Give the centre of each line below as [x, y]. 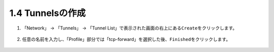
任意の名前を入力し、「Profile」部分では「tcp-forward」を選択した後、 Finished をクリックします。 [126, 39]
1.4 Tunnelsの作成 [47, 13]
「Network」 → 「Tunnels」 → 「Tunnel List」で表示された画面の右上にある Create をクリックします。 [130, 28]
